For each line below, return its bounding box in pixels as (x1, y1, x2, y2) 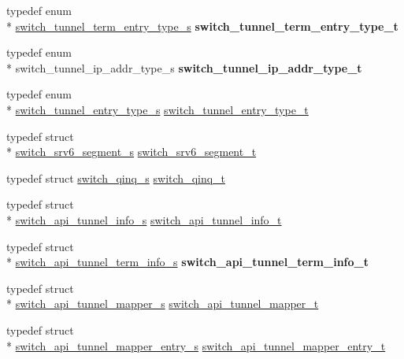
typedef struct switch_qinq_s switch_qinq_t (6, 169, 226, 186)
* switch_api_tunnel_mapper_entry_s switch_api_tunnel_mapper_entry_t (6, 337, 386, 353)
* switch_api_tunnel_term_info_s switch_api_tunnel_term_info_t (6, 254, 369, 270)
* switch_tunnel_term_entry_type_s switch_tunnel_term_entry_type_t (6, 17, 398, 34)
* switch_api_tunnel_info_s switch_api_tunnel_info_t (6, 211, 282, 228)
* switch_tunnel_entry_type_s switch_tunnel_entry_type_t (6, 101, 309, 117)
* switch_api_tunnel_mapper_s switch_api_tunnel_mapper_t (6, 295, 319, 312)
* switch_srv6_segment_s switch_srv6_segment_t (6, 143, 257, 160)
